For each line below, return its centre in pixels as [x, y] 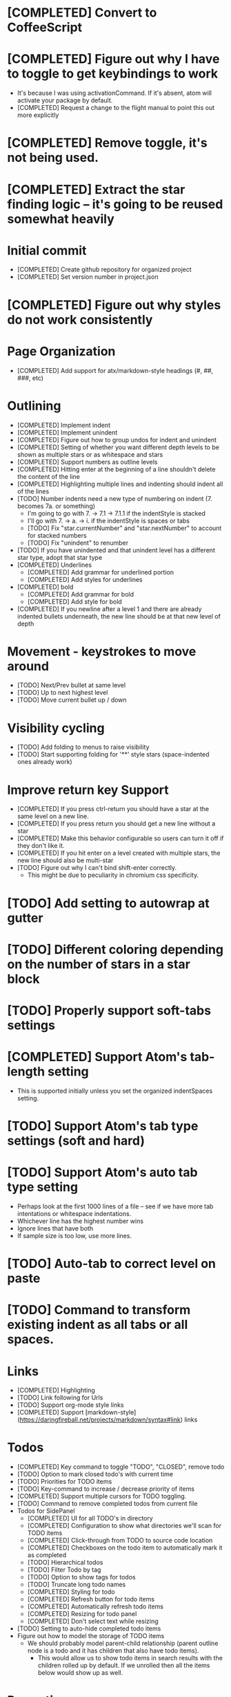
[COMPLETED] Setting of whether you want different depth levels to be [118, 447]
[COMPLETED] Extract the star [96, 189]
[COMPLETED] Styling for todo [71, 1592]
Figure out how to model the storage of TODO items [91, 1636]
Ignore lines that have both [55, 1228]
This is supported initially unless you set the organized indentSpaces [115, 1091]
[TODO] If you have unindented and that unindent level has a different [116, 550]
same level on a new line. [53, 816]
